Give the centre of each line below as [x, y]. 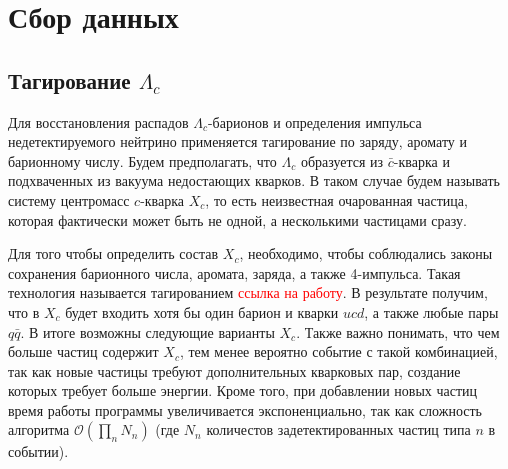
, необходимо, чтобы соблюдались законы [366, 253]
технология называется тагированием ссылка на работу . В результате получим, [248, 292]
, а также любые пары [431, 311]
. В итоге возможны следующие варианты [147, 331]
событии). [38, 451]
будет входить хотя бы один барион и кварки [202, 311]
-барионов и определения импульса [314, 121]
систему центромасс [69, 199]
